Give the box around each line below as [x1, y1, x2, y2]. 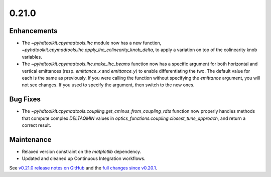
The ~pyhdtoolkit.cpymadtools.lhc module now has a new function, [22, 40, 162, 46]
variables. [22, 54, 42, 60]
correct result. [22, 122, 51, 128]
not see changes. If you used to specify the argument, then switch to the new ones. [22, 82, 195, 88]
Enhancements [9, 27, 58, 35]
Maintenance [9, 135, 52, 144]
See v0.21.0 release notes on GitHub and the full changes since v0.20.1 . [9, 164, 158, 170]
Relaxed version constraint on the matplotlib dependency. [22, 148, 142, 154]
